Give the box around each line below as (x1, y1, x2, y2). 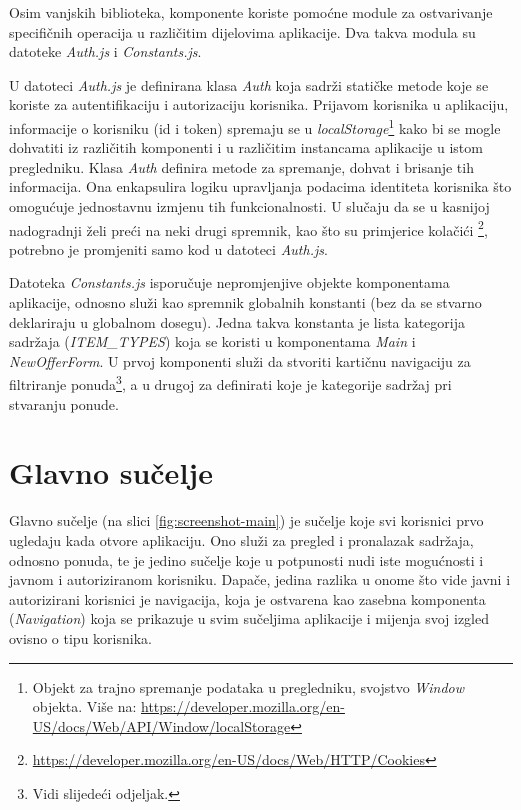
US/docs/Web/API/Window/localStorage (32, 715, 291, 736)
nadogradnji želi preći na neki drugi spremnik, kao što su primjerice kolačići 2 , (9, 216, 488, 240)
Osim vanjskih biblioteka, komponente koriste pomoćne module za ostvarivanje (9, 2, 493, 22)
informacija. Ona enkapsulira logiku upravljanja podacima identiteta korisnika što (9, 176, 512, 197)
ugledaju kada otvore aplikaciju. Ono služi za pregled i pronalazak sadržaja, (9, 529, 474, 550)
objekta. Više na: (32, 696, 137, 717)
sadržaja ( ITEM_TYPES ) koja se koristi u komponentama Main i (9, 331, 416, 352)
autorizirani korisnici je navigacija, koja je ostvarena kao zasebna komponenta (9, 588, 486, 609)
